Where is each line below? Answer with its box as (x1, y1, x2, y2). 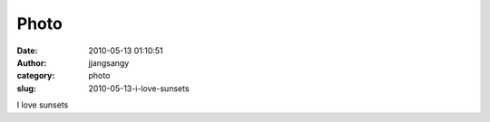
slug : (16, 82, 36, 94)
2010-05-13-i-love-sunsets (88, 82, 190, 94)
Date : (16, 45, 38, 56)
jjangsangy (88, 57, 130, 68)
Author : (16, 57, 47, 68)
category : (16, 70, 55, 81)
